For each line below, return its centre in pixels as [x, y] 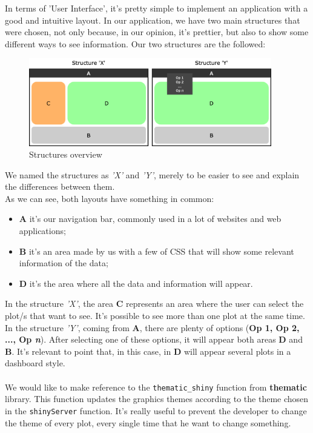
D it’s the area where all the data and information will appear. [136, 283]
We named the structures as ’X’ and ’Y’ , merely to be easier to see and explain [152, 174]
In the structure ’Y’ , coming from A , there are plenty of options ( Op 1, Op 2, [152, 327]
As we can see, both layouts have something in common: [110, 198]
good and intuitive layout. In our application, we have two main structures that [153, 20]
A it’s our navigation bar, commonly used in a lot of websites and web [150, 219]
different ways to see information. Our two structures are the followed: [135, 43]
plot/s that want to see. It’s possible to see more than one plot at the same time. [155, 316]
